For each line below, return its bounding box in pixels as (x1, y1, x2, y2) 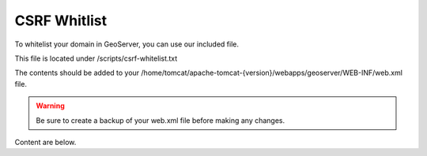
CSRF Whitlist (14, 12, 108, 29)
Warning (36, 101, 65, 110)
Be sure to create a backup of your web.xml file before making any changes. (36, 115, 285, 125)
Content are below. (14, 137, 77, 147)
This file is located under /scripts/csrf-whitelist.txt (14, 54, 178, 63)
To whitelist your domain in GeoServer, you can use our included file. (14, 39, 240, 49)
